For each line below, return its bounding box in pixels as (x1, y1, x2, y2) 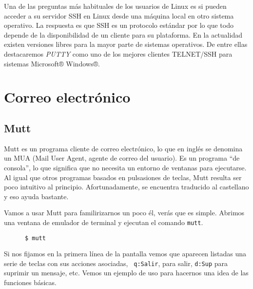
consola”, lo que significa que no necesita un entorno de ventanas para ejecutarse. (4, 162, 247, 172)
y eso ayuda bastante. (4, 191, 69, 201)
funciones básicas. (4, 277, 57, 288)
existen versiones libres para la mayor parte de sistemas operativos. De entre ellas (4, 39, 248, 49)
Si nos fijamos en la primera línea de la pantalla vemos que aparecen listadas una (4, 248, 247, 259)
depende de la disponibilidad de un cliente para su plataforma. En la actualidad (4, 29, 242, 40)
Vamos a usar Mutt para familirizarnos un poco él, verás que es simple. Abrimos (4, 207, 245, 218)
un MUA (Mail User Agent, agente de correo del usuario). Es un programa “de (4, 153, 240, 163)
